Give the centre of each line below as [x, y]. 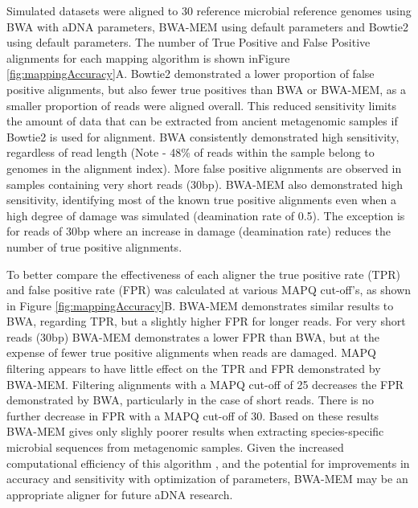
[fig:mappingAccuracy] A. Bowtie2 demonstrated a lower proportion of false [191, 74]
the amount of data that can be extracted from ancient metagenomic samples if [202, 121]
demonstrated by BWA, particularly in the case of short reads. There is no [190, 400]
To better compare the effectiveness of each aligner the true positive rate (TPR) [203, 274]
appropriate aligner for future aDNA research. [120, 494]
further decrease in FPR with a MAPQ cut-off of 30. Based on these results [193, 415]
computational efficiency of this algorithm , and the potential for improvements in [208, 463]
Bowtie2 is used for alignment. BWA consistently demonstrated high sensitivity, [203, 136]
